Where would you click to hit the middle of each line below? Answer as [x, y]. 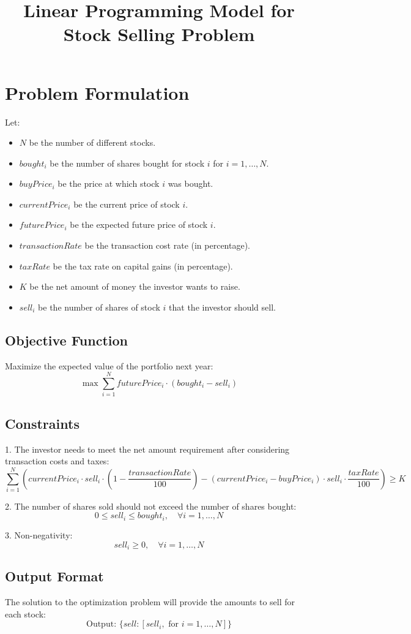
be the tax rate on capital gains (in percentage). [143, 266]
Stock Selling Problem [159, 34]
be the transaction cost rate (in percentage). [167, 245]
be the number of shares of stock [99, 307]
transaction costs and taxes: [57, 461]
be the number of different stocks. [92, 142]
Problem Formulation [97, 92]
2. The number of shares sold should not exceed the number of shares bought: [151, 506]
